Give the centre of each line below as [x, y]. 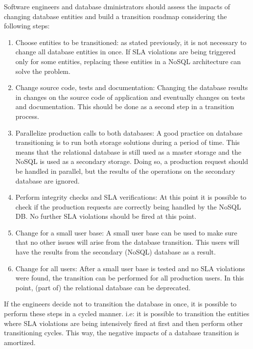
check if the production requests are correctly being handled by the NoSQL [128, 206]
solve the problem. [43, 71]
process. [27, 116]
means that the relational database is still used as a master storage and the [128, 151]
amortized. [20, 342]
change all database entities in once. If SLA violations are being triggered [126, 52]
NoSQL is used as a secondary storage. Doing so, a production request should [132, 161]
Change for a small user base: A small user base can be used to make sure [126, 232]
